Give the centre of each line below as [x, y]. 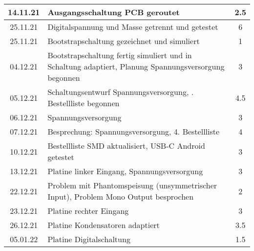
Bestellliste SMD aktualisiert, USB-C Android [126, 146]
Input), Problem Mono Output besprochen [121, 196]
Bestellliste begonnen [84, 103]
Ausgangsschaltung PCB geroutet [114, 12]
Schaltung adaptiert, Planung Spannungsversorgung [136, 66]
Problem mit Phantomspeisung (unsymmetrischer [132, 185]
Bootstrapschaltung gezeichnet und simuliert [124, 41]
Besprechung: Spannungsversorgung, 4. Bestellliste [134, 131]
